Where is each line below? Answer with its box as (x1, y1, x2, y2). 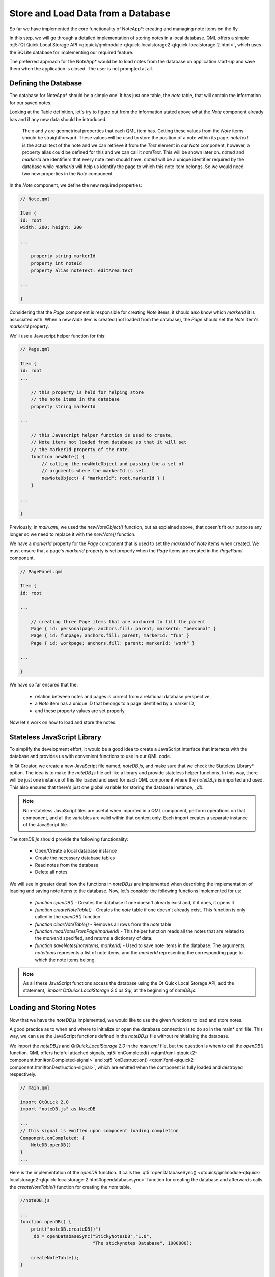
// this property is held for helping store (31, 389, 144, 395)
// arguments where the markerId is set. (41, 468, 147, 474)
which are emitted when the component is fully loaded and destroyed (97, 1064, 243, 1070)
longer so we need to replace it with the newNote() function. (9, 531, 136, 537)
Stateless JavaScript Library (9, 732, 102, 741)
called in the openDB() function (35, 914, 101, 920)
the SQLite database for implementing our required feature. (9, 49, 134, 55)
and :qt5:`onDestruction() (95, 1057, 148, 1063)
